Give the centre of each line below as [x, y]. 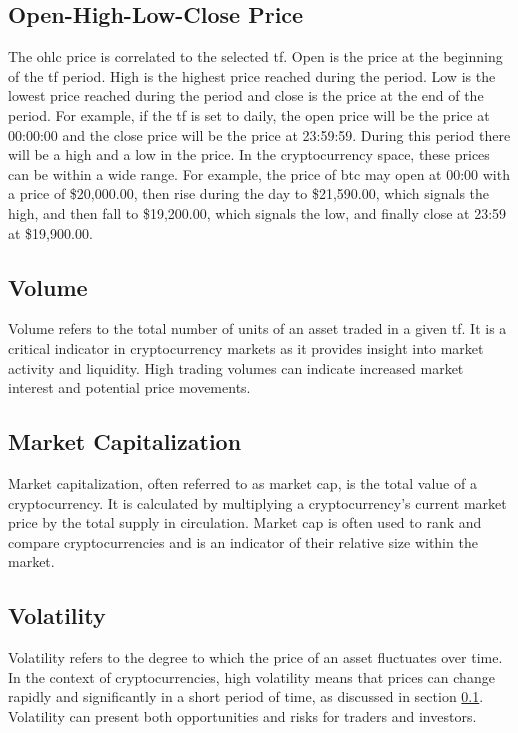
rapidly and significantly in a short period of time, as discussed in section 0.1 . [246, 696]
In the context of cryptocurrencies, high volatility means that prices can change [251, 676]
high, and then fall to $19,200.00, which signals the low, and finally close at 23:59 [257, 212]
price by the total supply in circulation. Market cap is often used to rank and [245, 522]
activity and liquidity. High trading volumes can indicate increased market [236, 367]
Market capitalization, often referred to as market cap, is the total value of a [242, 482]
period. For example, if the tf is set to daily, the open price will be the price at [249, 114]
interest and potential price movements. [129, 387]
